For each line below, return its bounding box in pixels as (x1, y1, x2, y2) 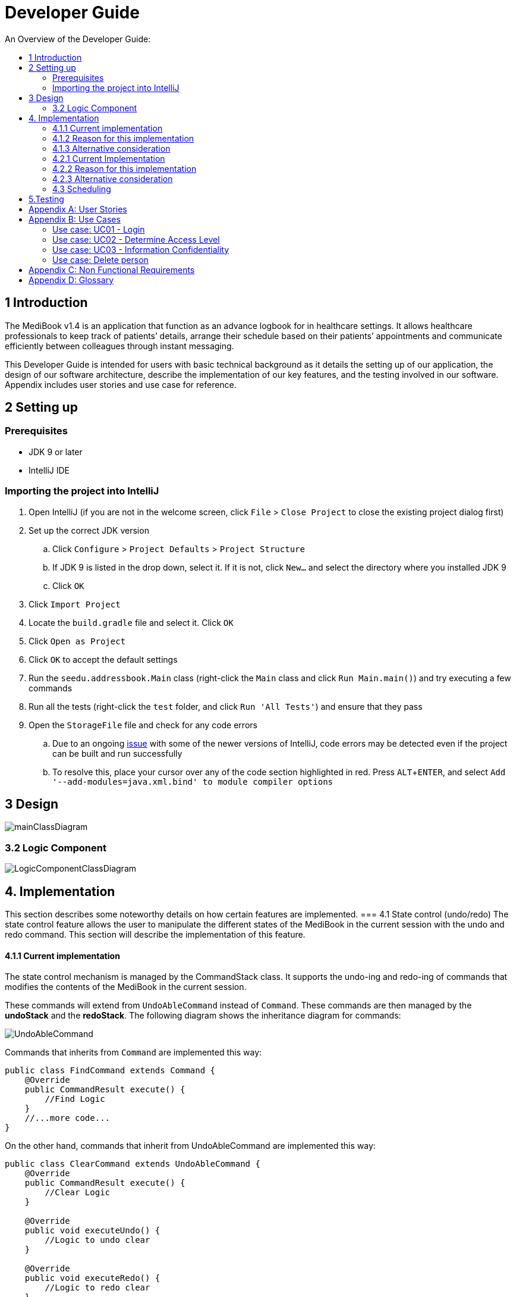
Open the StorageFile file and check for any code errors (29, 719, 257, 730)
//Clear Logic (45, 1188, 111, 1198)
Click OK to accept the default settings (29, 654, 178, 665)
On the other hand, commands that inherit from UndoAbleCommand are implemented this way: (5, 1141, 376, 1151)
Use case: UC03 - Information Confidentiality (52, 244, 229, 255)
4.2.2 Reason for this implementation (52, 163, 197, 174)
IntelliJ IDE (29, 465, 70, 475)
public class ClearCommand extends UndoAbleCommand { (5, 1159, 260, 1169)
